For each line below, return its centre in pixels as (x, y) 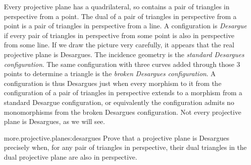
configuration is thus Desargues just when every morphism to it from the (113, 83)
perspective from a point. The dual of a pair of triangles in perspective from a (120, 16)
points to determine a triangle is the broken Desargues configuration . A (110, 73)
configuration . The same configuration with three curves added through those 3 (122, 64)
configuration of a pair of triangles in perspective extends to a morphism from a (123, 93)
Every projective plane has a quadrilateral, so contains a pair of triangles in (117, 6)
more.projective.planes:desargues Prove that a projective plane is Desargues (117, 137)
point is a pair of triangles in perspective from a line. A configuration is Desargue (125, 26)
